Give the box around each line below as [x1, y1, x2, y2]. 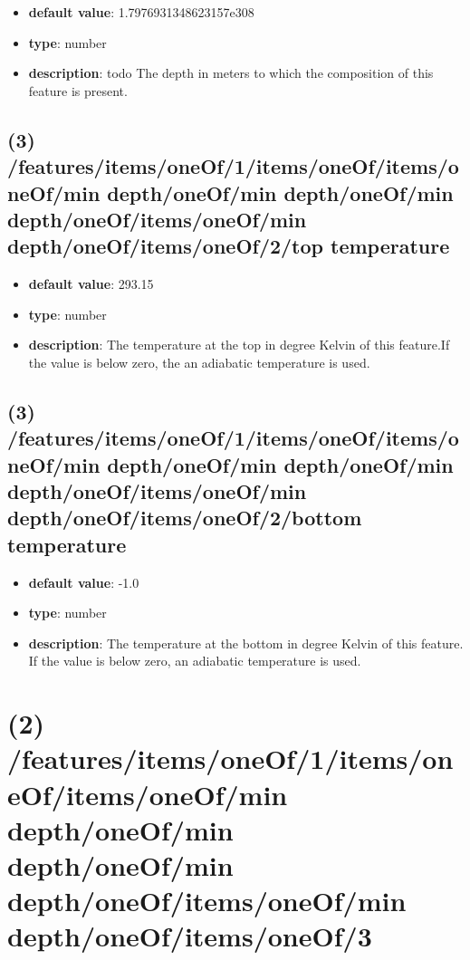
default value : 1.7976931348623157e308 [28, 3, 254, 21]
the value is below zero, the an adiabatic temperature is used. [28, 352, 370, 371]
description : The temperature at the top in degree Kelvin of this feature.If [28, 335, 450, 354]
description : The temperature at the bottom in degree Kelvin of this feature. [28, 633, 464, 652]
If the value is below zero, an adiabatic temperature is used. [28, 651, 361, 670]
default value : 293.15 [28, 274, 154, 293]
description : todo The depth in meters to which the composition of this [28, 63, 434, 82]
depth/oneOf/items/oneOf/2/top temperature [7, 232, 450, 260]
